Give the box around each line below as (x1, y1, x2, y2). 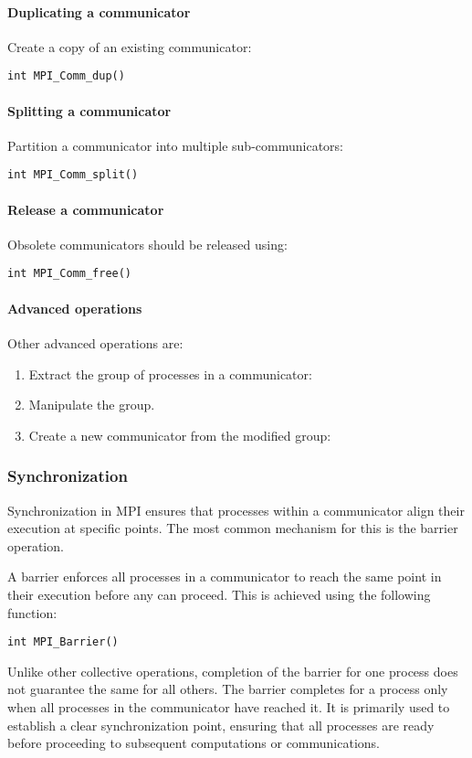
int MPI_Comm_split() (7, 168, 139, 182)
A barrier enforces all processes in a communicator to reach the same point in (7, 567, 442, 586)
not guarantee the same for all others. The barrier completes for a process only (7, 679, 448, 699)
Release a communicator (7, 199, 164, 219)
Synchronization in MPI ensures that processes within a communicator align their (7, 500, 465, 519)
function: (7, 603, 58, 622)
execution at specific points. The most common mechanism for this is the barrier (7, 518, 458, 538)
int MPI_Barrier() (7, 635, 119, 649)
